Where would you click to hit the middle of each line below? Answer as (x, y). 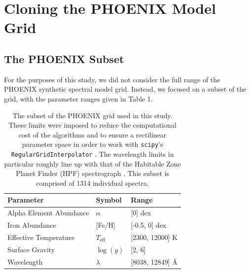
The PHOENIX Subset (64, 58)
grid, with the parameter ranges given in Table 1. (78, 98)
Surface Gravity (31, 249)
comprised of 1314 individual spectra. (92, 183)
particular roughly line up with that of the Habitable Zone (92, 163)
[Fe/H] (106, 225)
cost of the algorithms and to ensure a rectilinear (92, 134)
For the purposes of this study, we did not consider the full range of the (112, 79)
